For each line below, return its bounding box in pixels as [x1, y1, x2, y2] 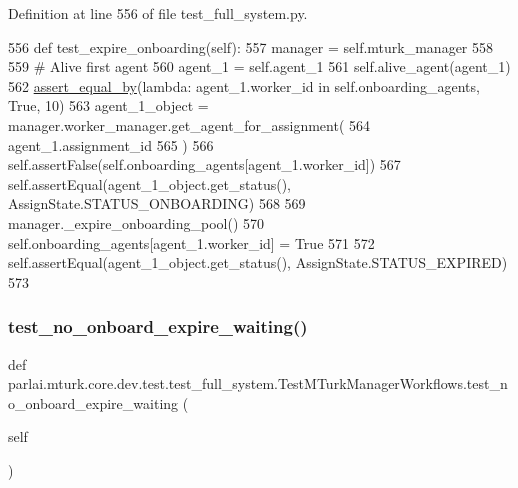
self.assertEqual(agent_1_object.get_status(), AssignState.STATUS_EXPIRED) [8, 252, 508, 273]
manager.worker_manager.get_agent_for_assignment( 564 [8, 114, 371, 135]
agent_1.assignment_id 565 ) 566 [8, 134, 214, 155]
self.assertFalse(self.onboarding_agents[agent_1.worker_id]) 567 [8, 154, 401, 175]
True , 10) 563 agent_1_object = [8, 95, 209, 116]
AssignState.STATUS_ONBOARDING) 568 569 [8, 193, 306, 214]
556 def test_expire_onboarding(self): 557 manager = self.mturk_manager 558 [8, 36, 494, 57]
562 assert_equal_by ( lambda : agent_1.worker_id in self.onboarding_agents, [8, 75, 480, 96]
